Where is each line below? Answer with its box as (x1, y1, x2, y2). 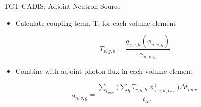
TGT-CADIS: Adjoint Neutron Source (4, 1, 121, 11)
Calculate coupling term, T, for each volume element (15, 17, 176, 28)
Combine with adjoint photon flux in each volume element (15, 66, 193, 76)
